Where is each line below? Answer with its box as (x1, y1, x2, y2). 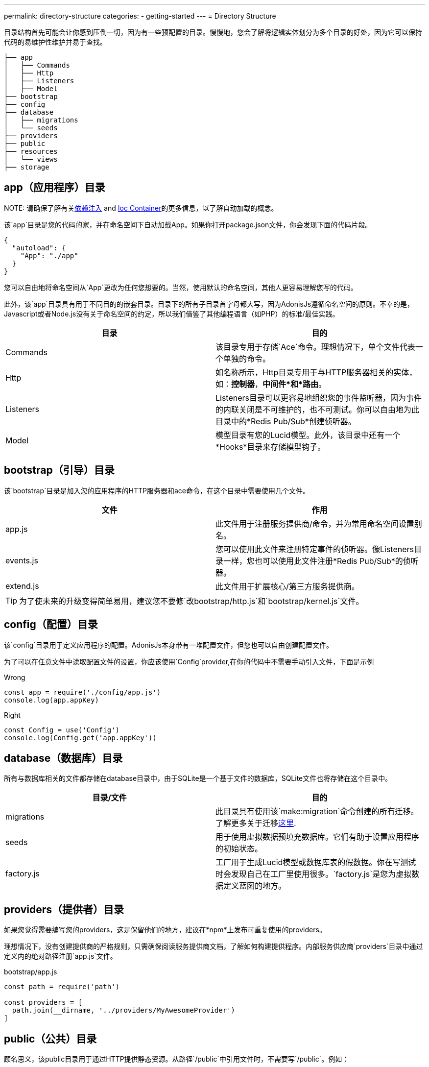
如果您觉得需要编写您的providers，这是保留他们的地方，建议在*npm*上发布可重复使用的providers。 (4, 925, 326, 934)
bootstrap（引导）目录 (4, 464, 115, 477)
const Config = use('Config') (4, 726, 120, 734)
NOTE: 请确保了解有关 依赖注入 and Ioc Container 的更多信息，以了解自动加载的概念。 (4, 203, 278, 212)
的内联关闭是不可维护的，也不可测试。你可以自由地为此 (215, 404, 420, 414)
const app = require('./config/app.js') (4, 688, 161, 696)
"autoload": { (12, 243, 66, 252)
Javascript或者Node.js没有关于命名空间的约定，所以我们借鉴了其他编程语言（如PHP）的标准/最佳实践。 (4, 309, 339, 318)
